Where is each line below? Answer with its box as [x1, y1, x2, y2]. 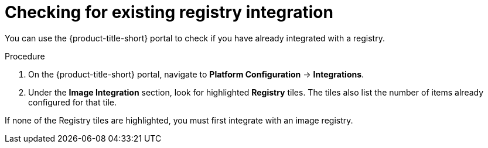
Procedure [5, 51, 45, 61]
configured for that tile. [28, 97, 117, 107]
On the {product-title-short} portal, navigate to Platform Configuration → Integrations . [28, 69, 364, 79]
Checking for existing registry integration [5, 2, 333, 22]
